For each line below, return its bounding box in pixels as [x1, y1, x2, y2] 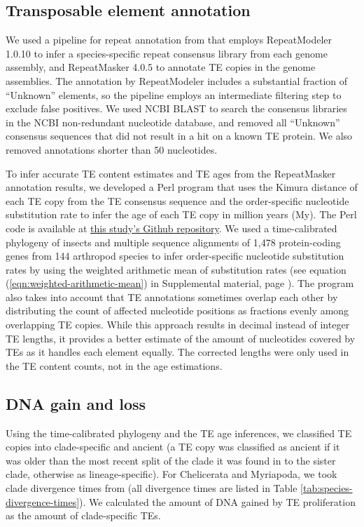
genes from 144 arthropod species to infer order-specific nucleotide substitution [6, 248, 344, 263]
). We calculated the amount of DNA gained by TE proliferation [79, 494, 356, 509]
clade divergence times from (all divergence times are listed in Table [6, 481, 297, 495]
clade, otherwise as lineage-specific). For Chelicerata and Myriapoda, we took [6, 467, 337, 481]
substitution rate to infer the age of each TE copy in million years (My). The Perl [6, 207, 357, 222]
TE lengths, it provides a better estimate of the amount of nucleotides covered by [6, 331, 356, 345]
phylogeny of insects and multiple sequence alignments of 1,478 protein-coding [6, 234, 341, 249]
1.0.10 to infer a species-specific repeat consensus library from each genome [6, 46, 328, 60]
